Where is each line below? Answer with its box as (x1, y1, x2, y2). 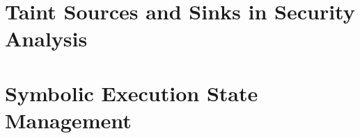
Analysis (5, 24, 88, 53)
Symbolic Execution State (5, 78, 258, 107)
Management (5, 105, 132, 134)
